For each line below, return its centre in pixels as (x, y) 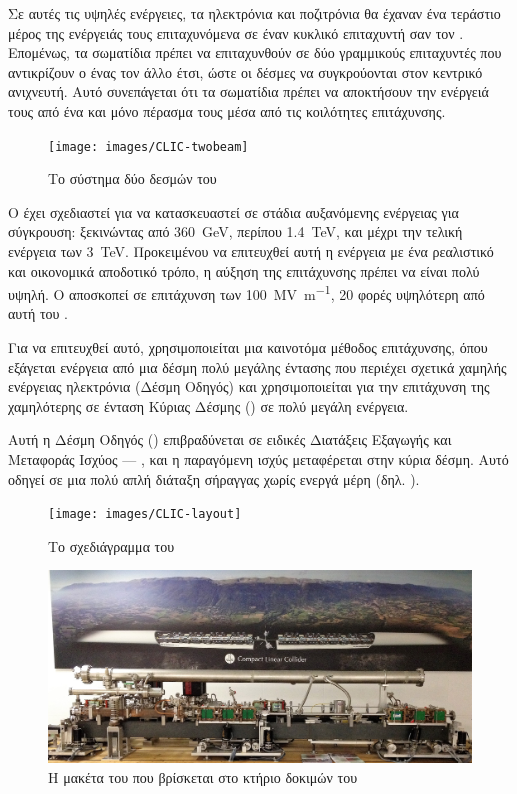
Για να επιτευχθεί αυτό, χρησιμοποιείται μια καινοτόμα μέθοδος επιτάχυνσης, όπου (248, 347)
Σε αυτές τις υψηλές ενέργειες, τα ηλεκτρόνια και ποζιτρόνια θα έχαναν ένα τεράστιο (254, 13)
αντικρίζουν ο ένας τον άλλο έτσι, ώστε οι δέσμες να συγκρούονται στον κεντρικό (245, 71)
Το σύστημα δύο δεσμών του (132, 178)
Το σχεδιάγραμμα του (111, 545)
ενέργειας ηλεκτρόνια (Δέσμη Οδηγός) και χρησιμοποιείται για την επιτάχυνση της (249, 386)
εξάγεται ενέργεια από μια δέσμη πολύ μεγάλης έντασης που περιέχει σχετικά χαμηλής (257, 366)
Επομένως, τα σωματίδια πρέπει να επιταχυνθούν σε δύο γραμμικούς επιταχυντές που (255, 52)
